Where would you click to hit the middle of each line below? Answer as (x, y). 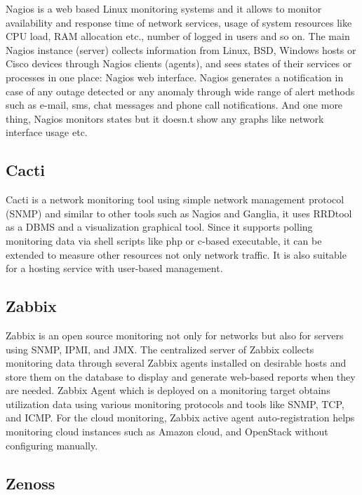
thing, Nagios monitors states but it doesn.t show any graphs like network (165, 118)
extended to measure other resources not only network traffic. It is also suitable (176, 254)
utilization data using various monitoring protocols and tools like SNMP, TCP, (175, 404)
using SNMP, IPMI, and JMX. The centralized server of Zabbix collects (160, 349)
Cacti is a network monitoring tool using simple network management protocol (175, 199)
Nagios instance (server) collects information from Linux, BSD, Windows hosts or (181, 49)
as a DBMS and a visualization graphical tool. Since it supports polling (159, 227)
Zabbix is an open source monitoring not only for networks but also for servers (175, 335)
